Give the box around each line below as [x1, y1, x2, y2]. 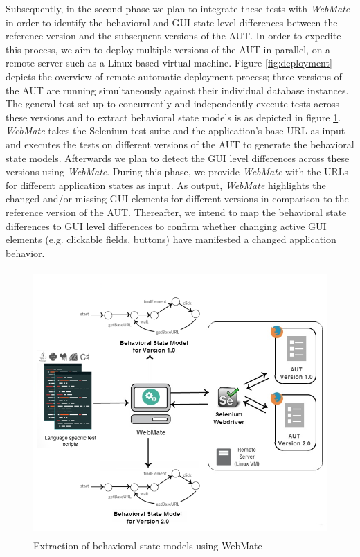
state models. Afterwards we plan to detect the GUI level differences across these [6, 150, 350, 165]
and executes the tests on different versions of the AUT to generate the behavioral [6, 136, 354, 151]
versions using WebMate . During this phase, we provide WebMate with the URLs [6, 164, 349, 179]
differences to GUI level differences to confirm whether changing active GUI [6, 218, 327, 233]
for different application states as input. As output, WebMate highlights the [6, 177, 326, 192]
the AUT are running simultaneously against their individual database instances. [6, 82, 349, 97]
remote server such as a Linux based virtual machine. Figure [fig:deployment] [6, 55, 332, 70]
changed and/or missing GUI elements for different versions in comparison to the [6, 191, 349, 206]
